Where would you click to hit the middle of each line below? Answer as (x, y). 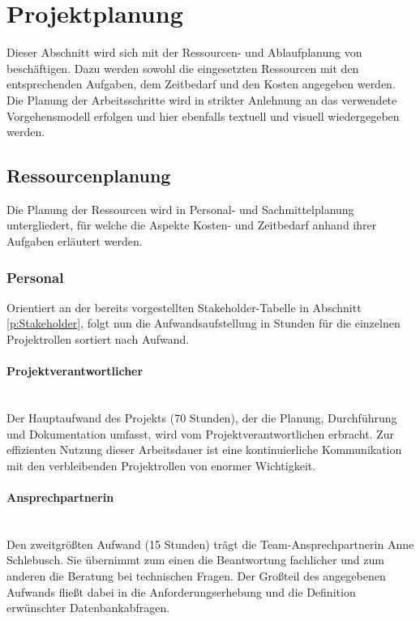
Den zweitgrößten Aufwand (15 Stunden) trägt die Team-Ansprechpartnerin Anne (210, 544)
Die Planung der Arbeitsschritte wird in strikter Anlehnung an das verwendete (202, 99)
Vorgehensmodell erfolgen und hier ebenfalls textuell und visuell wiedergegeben (203, 116)
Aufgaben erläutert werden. (75, 241)
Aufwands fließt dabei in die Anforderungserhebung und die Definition (181, 591)
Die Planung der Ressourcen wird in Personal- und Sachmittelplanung (180, 209)
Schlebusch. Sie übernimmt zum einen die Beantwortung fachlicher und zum (195, 560)
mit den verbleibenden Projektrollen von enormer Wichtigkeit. (161, 465)
